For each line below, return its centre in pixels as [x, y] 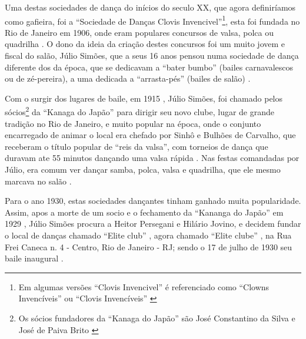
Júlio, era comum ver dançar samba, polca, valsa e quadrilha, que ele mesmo [143, 169]
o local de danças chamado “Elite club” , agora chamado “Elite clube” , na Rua [148, 235]
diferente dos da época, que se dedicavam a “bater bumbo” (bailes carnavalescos [149, 67]
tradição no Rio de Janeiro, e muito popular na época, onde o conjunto [133, 123]
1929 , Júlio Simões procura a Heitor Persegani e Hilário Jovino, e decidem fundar [153, 224]
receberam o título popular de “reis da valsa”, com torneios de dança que [137, 146]
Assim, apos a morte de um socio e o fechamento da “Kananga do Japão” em [144, 212]
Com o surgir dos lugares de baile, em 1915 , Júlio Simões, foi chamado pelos [144, 98]
